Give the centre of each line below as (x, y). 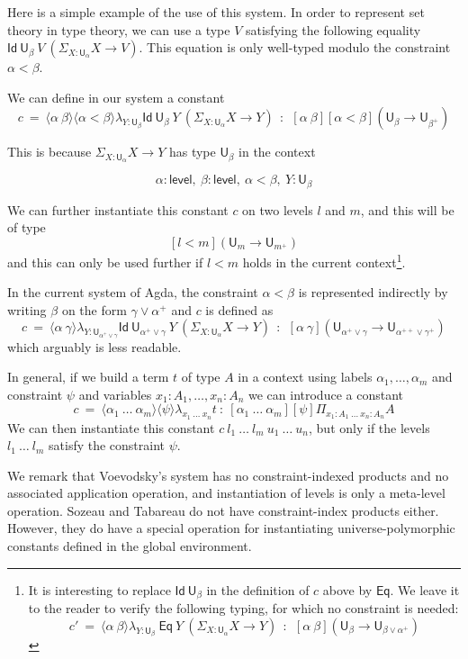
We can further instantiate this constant (118, 209)
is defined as (239, 309)
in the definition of (258, 589)
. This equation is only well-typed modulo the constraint (295, 47)
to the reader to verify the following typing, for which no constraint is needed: (243, 608)
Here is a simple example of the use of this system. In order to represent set (216, 12)
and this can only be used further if (105, 262)
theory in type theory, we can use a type (119, 29)
